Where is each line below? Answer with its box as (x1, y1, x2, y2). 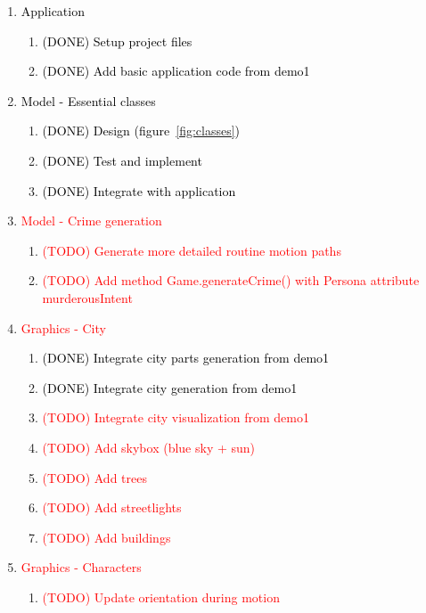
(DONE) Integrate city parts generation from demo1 (42, 348, 330, 367)
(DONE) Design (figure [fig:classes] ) (42, 121, 241, 140)
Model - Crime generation (20, 211, 162, 230)
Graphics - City (20, 318, 106, 337)
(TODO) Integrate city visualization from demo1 (42, 408, 309, 427)
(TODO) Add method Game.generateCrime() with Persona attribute (42, 271, 420, 290)
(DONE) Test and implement (42, 151, 202, 169)
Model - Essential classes (20, 91, 156, 110)
